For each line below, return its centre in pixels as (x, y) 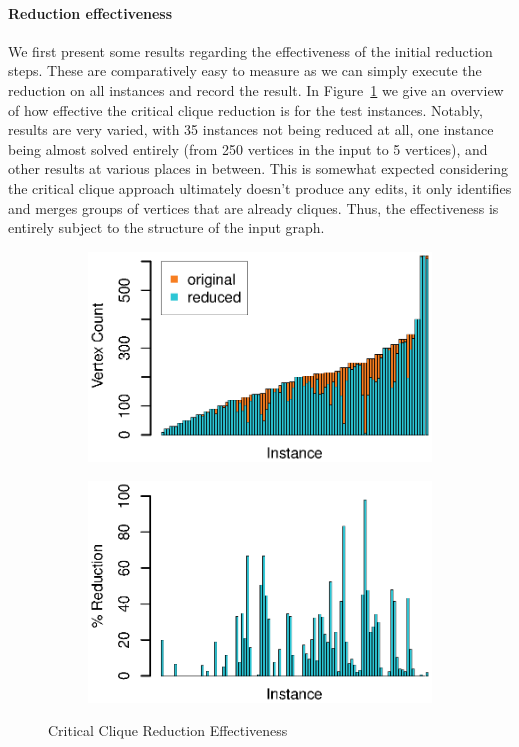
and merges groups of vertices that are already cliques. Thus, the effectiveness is (253, 207)
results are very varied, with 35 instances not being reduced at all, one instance (251, 129)
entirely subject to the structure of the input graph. (166, 227)
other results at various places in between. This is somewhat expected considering (258, 168)
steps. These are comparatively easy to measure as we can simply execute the (245, 70)
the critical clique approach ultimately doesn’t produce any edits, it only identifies (260, 187)
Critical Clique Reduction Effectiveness (168, 730)
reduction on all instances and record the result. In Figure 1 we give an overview (256, 89)
